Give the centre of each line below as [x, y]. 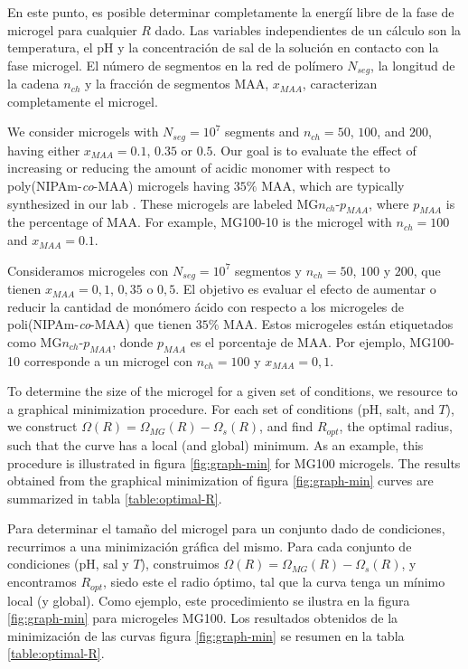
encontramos [42, 582]
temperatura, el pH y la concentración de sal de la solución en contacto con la [223, 47]
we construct [42, 426]
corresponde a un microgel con [108, 360]
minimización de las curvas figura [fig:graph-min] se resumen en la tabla [206, 635]
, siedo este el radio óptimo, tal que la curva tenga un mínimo [274, 582]
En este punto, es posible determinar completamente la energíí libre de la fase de [231, 12]
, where [389, 203]
